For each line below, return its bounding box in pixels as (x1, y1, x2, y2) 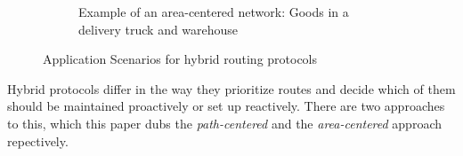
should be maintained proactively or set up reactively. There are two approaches (7, 97, 445, 115)
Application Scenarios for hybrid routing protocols (43, 50, 318, 68)
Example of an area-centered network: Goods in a (78, 3, 349, 20)
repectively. (7, 131, 69, 150)
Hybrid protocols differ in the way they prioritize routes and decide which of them (7, 79, 456, 97)
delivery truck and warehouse (78, 19, 239, 38)
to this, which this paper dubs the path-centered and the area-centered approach (7, 113, 442, 132)
